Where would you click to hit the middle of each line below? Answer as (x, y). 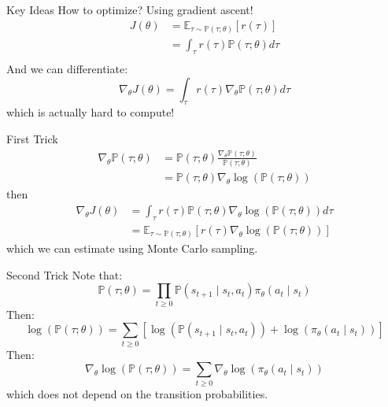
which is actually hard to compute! (91, 112)
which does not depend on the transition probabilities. (137, 393)
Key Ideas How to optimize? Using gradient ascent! (130, 9)
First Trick (32, 138)
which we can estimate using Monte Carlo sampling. (132, 248)
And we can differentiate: (67, 68)
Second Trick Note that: (65, 274)
